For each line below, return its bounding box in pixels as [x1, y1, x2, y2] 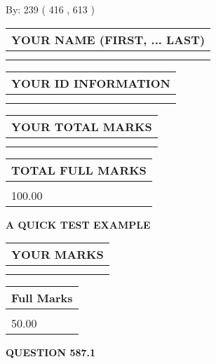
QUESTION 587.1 [6, 345, 96, 360]
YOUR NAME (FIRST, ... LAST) [11, 31, 205, 48]
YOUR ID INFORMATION [11, 74, 170, 91]
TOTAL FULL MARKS [11, 161, 147, 178]
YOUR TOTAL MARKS [11, 118, 152, 135]
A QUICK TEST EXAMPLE [6, 217, 151, 231]
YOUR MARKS [11, 246, 104, 263]
